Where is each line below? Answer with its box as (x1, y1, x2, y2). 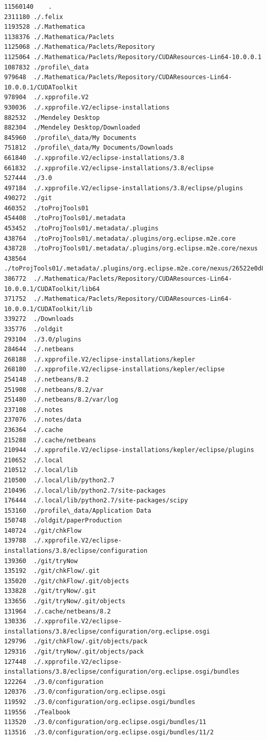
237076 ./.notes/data (4, 416, 82, 424)
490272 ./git (4, 194, 52, 202)
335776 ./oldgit (4, 326, 63, 333)
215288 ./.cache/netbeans (4, 436, 96, 444)
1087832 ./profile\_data (4, 63, 89, 71)
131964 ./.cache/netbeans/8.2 (4, 607, 111, 615)
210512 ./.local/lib (4, 466, 78, 474)
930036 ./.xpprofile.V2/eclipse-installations (4, 103, 170, 111)
